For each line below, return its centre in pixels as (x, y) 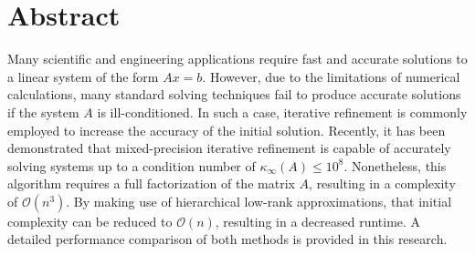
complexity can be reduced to (90, 221)
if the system (43, 112)
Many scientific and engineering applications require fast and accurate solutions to (237, 59)
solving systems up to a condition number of (132, 165)
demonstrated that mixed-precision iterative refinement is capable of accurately (229, 148)
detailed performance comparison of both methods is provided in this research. (227, 239)
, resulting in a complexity (382, 183)
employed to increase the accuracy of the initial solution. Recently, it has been (227, 130)
